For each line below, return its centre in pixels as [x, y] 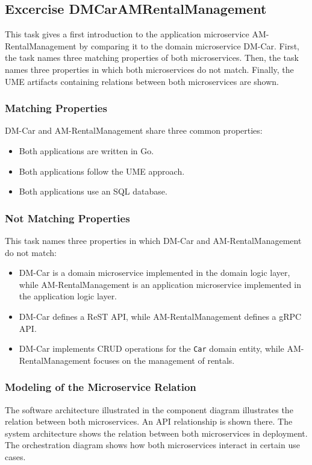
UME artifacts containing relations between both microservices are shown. [142, 81]
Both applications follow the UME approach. [102, 171]
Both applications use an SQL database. [93, 191]
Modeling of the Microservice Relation [101, 387]
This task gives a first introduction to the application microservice [127, 34]
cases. [15, 456]
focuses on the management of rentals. [164, 360]
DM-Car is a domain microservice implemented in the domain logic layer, [154, 273]
